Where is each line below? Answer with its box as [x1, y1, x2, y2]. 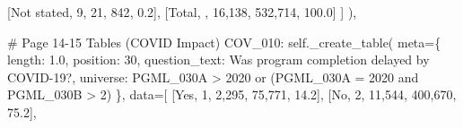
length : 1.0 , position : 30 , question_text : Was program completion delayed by [7, 50, 430, 69]
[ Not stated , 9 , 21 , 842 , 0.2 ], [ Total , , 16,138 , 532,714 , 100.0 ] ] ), [7, 3, 357, 21]
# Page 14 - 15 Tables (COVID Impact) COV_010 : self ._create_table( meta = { [7, 32, 441, 51]
